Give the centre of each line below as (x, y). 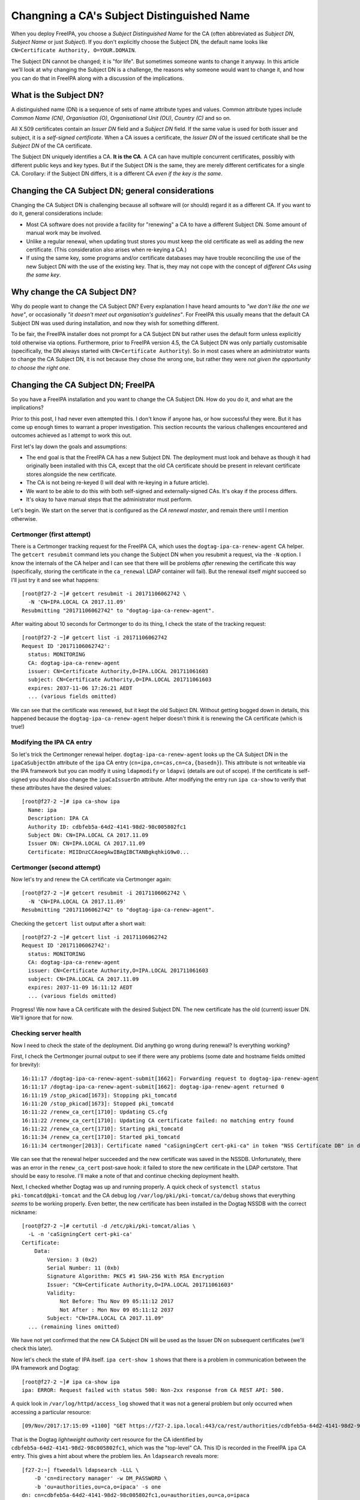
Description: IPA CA (58, 818)
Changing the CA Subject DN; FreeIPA (83, 385)
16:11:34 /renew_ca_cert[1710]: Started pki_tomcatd (101, 1137)
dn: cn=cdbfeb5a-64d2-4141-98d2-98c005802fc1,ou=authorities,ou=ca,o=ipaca (136, 1495)
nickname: (24, 1212)
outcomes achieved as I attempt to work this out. (71, 436)
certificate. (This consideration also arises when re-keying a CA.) (106, 250)
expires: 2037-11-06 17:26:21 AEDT (80, 688)
